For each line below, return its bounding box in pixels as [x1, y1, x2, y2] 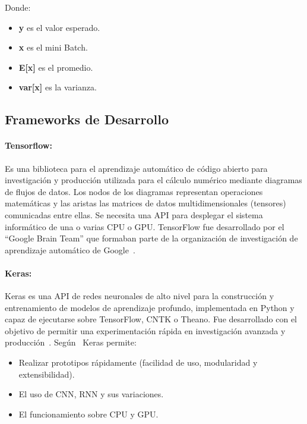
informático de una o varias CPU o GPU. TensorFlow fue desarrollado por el [5, 220, 284, 233]
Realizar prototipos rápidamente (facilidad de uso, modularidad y [18, 356, 258, 369]
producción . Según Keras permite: [5, 336, 137, 348]
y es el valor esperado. [18, 21, 100, 33]
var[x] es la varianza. [18, 81, 97, 93]
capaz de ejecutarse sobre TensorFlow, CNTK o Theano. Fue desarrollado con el [5, 313, 297, 325]
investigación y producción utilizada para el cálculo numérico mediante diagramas [5, 174, 302, 186]
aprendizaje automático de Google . [5, 243, 135, 256]
